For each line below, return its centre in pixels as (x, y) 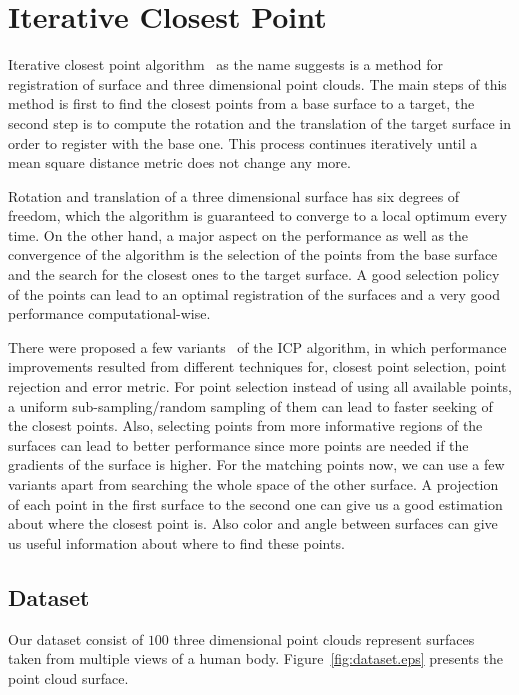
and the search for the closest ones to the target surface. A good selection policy (254, 274)
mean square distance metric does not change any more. (179, 162)
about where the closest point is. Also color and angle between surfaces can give (253, 523)
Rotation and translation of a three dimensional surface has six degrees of (234, 195)
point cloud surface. (68, 677)
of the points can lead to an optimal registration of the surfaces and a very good (254, 293)
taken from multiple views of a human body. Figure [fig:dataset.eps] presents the (256, 658)
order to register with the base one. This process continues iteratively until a (243, 142)
